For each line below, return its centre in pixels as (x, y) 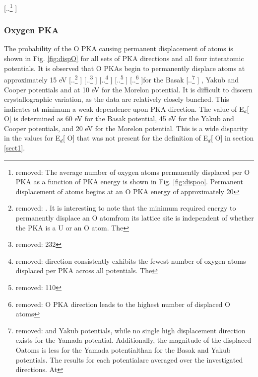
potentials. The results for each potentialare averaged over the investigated (129, 359)
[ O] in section (232, 138)
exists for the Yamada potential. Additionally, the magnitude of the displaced (133, 340)
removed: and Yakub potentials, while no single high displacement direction (130, 330)
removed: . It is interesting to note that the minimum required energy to (126, 208)
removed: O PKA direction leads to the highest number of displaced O (123, 304)
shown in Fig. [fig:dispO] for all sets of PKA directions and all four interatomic (124, 58)
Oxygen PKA (32, 30)
